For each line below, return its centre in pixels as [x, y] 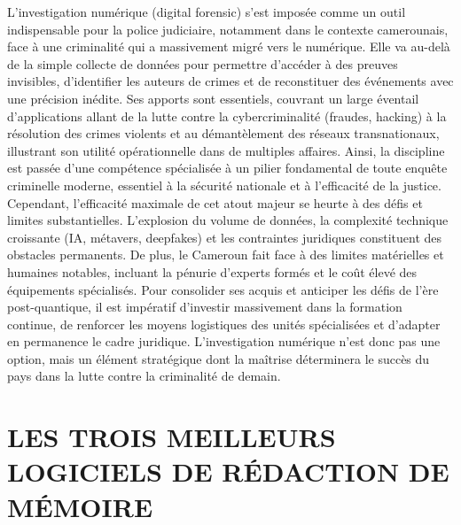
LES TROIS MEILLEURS [172, 437]
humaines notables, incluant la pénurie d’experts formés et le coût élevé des [212, 271]
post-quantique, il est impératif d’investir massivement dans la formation [205, 307]
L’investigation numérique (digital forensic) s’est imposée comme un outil [207, 12]
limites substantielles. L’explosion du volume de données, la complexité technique [228, 220]
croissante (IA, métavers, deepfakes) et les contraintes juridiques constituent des [225, 237]
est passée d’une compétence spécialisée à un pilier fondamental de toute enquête [227, 168]
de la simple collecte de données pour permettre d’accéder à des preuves [203, 63]
